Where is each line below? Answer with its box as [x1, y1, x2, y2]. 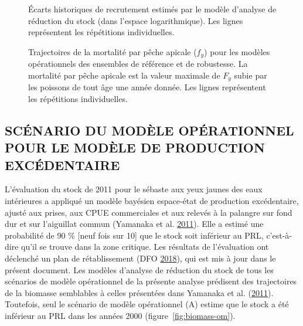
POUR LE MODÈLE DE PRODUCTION [5, 138, 265, 157]
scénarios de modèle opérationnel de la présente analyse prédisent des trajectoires [5, 275, 297, 287]
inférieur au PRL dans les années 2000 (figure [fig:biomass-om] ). [5, 309, 236, 321]
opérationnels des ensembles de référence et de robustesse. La [28, 57, 248, 70]
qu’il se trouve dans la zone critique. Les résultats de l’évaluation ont [21, 240, 269, 253]
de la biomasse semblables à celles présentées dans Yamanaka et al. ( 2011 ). [5, 286, 274, 298]
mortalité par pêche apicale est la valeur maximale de [28, 69, 220, 81]
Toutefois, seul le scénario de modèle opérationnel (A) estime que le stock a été [5, 298, 289, 310]
